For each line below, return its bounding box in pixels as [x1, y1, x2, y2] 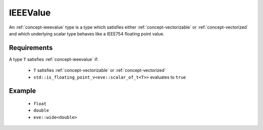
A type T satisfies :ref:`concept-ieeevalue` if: [9, 56, 99, 62]
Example [9, 87, 36, 95]
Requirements [9, 44, 53, 52]
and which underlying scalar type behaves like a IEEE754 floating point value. [9, 31, 165, 36]
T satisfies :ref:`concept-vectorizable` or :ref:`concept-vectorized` [33, 67, 166, 73]
